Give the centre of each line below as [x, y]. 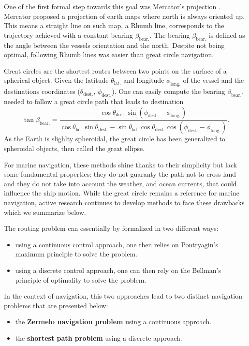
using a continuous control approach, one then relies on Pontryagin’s [117, 244]
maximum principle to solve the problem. [76, 254]
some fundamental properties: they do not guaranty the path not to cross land [120, 174]
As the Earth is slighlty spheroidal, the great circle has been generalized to [115, 139]
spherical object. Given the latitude [56, 80]
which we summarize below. [45, 212]
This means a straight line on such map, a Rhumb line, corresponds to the [114, 25]
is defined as [227, 35]
